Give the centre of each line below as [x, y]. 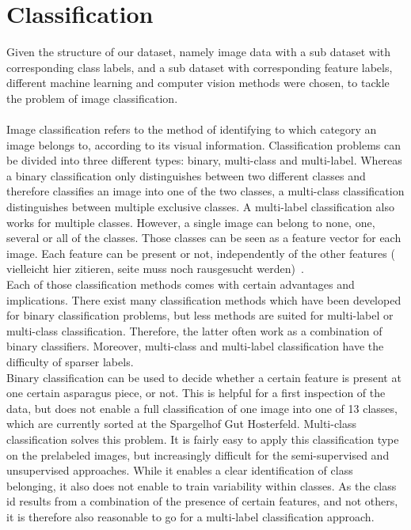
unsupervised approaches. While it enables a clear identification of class [180, 470]
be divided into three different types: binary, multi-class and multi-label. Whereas [204, 160]
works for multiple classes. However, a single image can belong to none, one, [191, 222]
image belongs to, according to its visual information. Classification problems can [204, 144]
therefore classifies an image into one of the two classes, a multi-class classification [205, 191]
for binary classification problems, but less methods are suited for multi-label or [200, 315]
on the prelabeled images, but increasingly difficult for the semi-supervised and [198, 454]
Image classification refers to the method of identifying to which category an [192, 129]
